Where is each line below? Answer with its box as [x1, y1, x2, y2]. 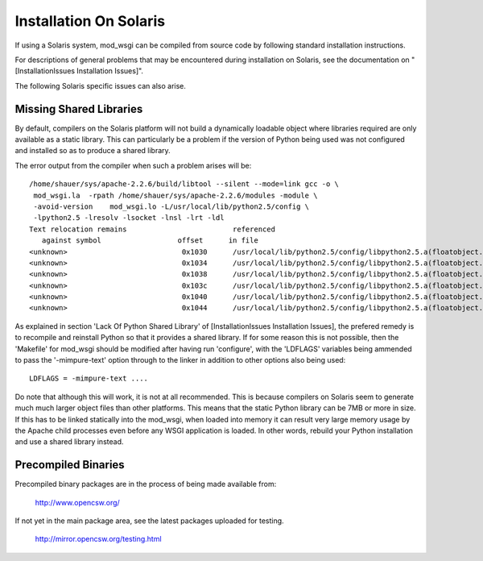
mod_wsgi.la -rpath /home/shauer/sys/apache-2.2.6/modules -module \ [33, 190, 318, 200]
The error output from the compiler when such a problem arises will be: [14, 160, 252, 170]
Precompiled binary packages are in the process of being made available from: [14, 480, 277, 489]
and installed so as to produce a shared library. [14, 146, 171, 156]
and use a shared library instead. [14, 437, 124, 447]
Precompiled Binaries [14, 458, 125, 472]
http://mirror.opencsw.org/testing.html [35, 534, 162, 544]
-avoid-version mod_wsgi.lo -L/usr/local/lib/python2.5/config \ [33, 202, 310, 211]
